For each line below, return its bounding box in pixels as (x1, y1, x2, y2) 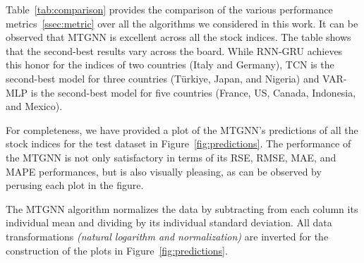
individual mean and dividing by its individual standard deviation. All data (6, 215, 332, 230)
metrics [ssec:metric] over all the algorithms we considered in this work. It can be (6, 16, 358, 30)
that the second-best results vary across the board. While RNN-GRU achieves (6, 43, 343, 58)
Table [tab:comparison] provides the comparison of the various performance (6, 2, 333, 16)
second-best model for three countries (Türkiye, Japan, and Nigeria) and (6, 71, 320, 85)
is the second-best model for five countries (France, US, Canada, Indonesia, (30, 85, 356, 99)
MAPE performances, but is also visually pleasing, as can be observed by (6, 164, 322, 178)
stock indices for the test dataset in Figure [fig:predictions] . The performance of (6, 136, 351, 151)
